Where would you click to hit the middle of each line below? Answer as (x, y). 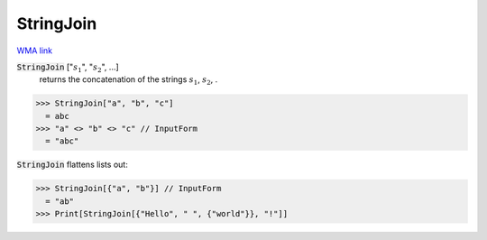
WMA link (35, 51)
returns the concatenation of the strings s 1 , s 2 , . (129, 81)
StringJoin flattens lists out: (72, 165)
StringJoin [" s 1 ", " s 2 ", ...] (68, 68)
